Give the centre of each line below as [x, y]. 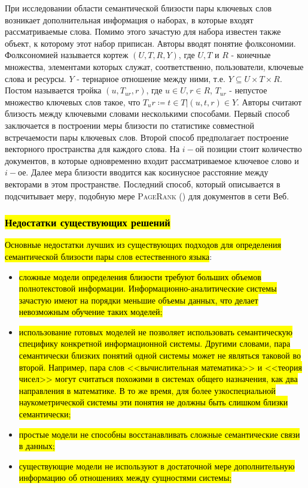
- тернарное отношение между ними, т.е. [151, 78]
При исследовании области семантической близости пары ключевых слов [138, 8]
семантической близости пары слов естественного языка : [109, 256]
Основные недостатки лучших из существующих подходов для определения [143, 245]
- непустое [248, 90]
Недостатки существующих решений [88, 222]
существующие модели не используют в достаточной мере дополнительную [157, 466]
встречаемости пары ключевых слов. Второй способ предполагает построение [147, 137]
